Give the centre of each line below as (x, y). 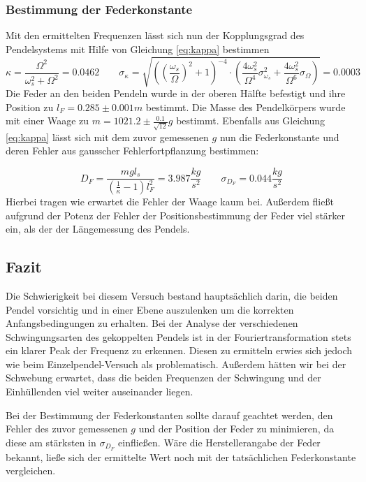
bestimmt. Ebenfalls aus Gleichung (251, 120)
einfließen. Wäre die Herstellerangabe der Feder (219, 442)
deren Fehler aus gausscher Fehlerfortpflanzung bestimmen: (132, 151)
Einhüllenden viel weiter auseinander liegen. (100, 392)
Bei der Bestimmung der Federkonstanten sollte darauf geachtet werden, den (169, 415)
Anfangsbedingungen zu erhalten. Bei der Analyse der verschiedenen (152, 323)
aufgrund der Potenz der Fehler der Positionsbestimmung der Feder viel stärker (176, 215)
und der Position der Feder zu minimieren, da (236, 429)
